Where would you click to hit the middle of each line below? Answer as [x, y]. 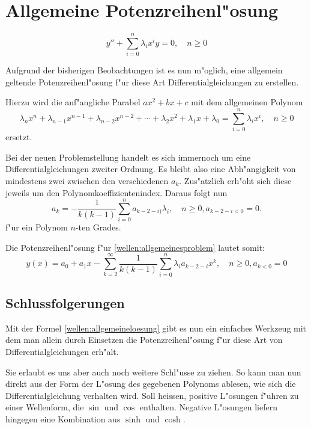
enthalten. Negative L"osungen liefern [208, 407]
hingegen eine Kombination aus [63, 418]
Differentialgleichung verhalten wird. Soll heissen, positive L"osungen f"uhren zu [152, 395]
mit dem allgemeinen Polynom [247, 102]
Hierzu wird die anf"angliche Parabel [73, 102]
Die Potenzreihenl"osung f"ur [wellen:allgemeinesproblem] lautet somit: [135, 247]
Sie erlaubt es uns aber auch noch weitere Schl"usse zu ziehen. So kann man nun [153, 372]
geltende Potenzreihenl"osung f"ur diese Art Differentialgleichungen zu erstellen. [152, 82]
